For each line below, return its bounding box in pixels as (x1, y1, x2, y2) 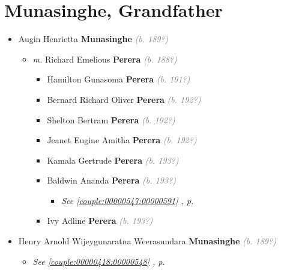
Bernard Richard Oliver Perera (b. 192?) (47, 93, 201, 105)
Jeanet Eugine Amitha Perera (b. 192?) (47, 134, 197, 146)
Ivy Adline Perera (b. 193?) (47, 214, 153, 227)
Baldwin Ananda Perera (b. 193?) (47, 174, 176, 187)
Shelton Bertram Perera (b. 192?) (47, 113, 175, 126)
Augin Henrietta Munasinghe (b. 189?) (18, 32, 169, 45)
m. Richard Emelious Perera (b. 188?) (32, 52, 177, 65)
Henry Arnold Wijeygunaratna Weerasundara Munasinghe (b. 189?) (18, 235, 276, 247)
